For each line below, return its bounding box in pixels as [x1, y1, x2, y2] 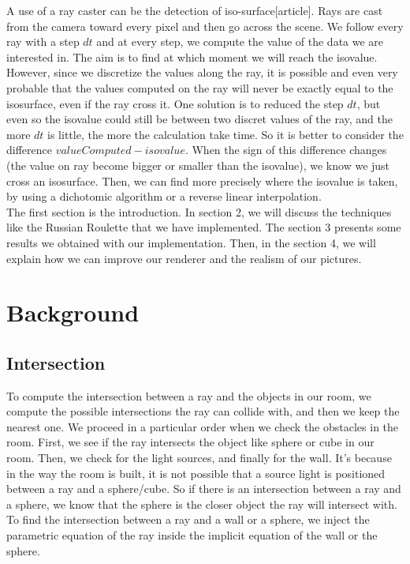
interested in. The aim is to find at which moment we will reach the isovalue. [6, 48, 378, 65]
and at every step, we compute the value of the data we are [96, 33, 384, 50]
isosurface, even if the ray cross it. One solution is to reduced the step [6, 95, 344, 111]
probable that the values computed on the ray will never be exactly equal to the [6, 79, 393, 96]
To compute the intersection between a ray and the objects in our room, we [6, 387, 371, 404]
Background [6, 296, 140, 329]
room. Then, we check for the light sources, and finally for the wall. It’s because [6, 449, 392, 466]
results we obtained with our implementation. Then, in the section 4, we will [6, 234, 376, 250]
